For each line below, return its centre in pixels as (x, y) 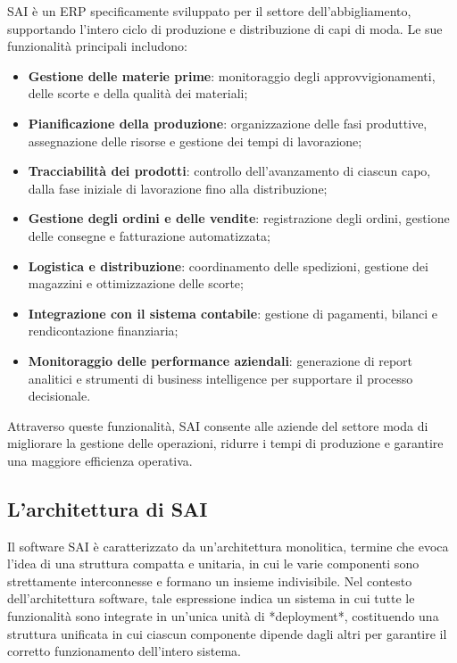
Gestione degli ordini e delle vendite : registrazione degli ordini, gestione (239, 218)
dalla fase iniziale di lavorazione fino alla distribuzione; (178, 188)
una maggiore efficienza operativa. (100, 460)
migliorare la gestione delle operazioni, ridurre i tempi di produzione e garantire (225, 443)
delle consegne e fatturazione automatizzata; (149, 235)
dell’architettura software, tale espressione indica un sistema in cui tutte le (211, 598)
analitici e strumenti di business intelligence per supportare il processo (220, 378)
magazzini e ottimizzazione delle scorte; (136, 283)
